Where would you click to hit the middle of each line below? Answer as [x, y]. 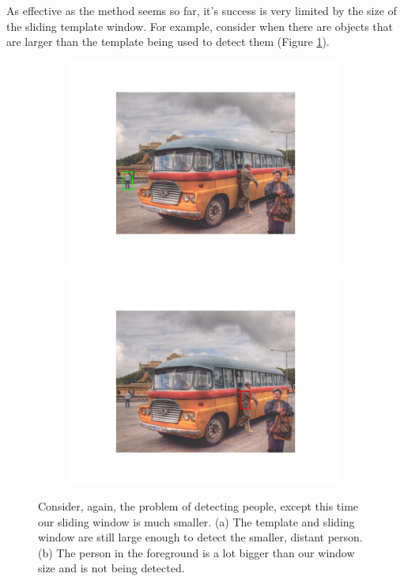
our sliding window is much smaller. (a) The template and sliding [196, 521]
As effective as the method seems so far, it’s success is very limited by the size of [202, 10]
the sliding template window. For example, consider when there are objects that [200, 26]
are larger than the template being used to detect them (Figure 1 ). [168, 42]
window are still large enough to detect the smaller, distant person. [200, 537]
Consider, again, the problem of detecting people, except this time [198, 505]
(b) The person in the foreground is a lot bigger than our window [196, 552]
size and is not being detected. [111, 568]
